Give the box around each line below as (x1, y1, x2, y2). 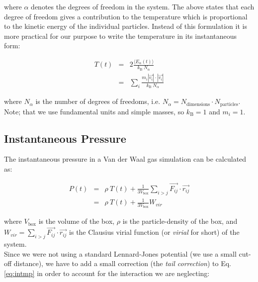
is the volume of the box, (38, 216, 115, 226)
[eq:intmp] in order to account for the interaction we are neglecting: (4, 268, 210, 278)
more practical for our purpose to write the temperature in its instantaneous (4, 30, 237, 41)
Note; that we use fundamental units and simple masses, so (4, 106, 184, 116)
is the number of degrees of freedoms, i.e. (35, 96, 161, 106)
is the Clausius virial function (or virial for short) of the (69, 227, 240, 237)
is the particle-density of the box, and (122, 216, 238, 226)
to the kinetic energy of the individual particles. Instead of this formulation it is (4, 21, 247, 31)
